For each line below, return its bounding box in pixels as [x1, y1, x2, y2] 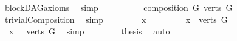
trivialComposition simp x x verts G [4, 13, 228, 25]
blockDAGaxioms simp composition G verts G [4, 1, 233, 13]
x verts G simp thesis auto [9, 25, 170, 37]
